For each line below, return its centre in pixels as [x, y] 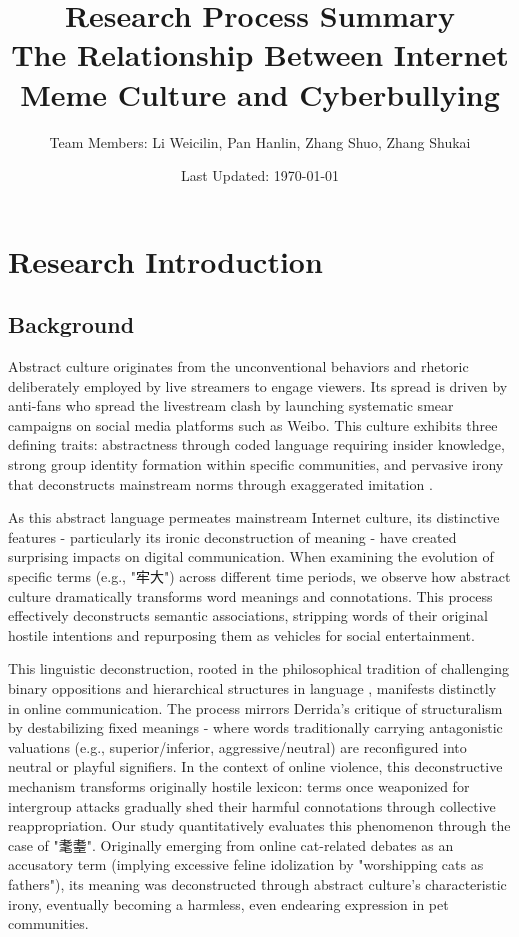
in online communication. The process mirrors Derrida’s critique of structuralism [255, 707]
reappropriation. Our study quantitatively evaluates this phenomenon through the [259, 825]
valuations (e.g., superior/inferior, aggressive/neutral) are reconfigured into [237, 746]
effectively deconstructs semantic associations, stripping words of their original [248, 615]
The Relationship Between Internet [260, 54]
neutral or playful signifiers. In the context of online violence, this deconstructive [255, 766]
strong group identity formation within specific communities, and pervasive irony [256, 464]
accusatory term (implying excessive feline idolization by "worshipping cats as [246, 864]
